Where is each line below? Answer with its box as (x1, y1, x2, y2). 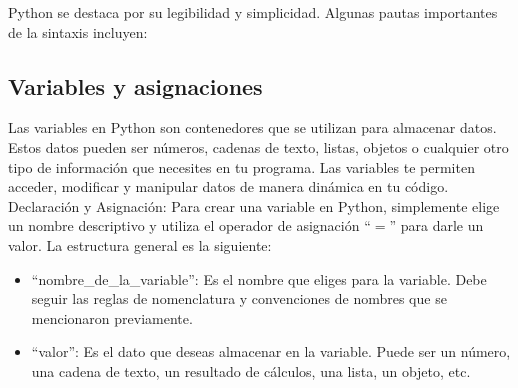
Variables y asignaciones (8, 70, 263, 101)
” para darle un (389, 215, 484, 236)
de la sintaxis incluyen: (8, 21, 148, 42)
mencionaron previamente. (31, 307, 193, 328)
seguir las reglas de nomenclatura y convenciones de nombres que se (31, 288, 447, 309)
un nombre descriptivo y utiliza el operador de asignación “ (8, 215, 371, 236)
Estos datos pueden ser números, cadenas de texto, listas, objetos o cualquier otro (8, 136, 509, 157)
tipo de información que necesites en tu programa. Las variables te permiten (8, 156, 475, 177)
